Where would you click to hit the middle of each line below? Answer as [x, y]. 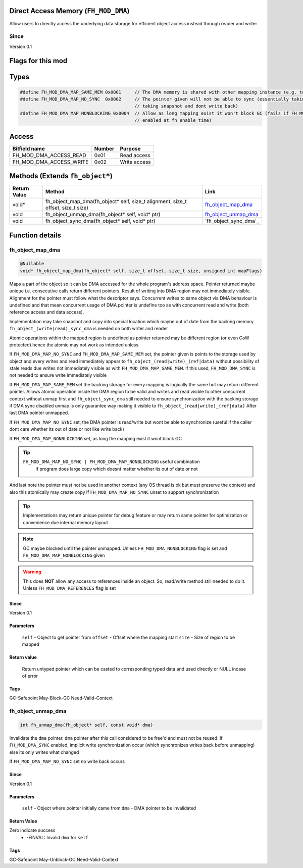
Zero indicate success [32, 830]
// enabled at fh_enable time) [173, 120]
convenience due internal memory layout [65, 522]
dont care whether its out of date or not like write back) [67, 429]
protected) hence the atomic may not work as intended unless [74, 345]
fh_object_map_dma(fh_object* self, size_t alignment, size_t [116, 201]
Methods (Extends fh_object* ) [61, 176]
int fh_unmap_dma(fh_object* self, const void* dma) [87, 725]
